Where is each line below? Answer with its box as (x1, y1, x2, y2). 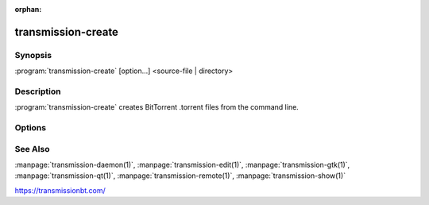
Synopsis (14, 49, 52, 60)
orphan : (14, 5, 42, 14)
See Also (14, 143, 50, 154)
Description (14, 86, 61, 97)
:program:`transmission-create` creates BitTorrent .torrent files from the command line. (14, 102, 300, 112)
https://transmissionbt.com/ (14, 185, 106, 195)
